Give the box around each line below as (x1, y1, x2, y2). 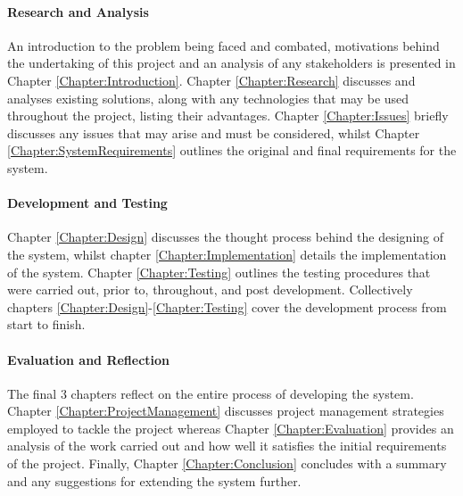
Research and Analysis (7, 2, 149, 21)
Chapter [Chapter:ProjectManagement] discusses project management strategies (7, 401, 444, 420)
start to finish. (7, 315, 86, 334)
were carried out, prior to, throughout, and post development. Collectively (7, 280, 413, 299)
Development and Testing (7, 194, 168, 212)
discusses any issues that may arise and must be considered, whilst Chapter (7, 123, 420, 142)
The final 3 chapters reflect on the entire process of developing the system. (7, 384, 414, 402)
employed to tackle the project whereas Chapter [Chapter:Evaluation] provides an (7, 418, 454, 437)
